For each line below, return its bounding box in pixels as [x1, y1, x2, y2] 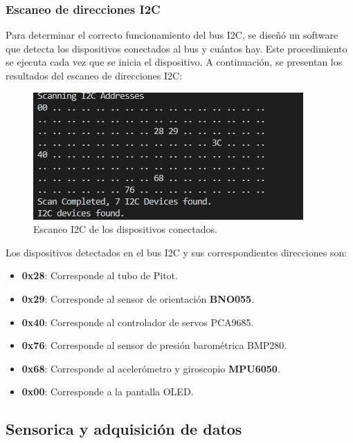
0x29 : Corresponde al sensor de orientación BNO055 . [21, 291, 255, 305]
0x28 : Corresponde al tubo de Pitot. [21, 268, 178, 283]
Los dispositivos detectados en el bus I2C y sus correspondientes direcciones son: [6, 245, 347, 259]
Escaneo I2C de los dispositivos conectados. [33, 222, 217, 236]
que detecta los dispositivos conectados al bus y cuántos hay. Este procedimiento [6, 41, 347, 55]
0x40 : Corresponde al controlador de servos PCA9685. [21, 314, 254, 329]
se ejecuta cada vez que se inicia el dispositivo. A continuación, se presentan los [6, 55, 343, 69]
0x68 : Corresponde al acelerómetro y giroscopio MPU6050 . [21, 361, 280, 375]
